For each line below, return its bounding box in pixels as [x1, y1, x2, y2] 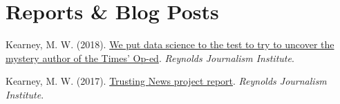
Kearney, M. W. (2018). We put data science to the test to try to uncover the [6, 37, 334, 52]
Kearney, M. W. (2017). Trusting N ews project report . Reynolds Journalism [6, 74, 327, 88]
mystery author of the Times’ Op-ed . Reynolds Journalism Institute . [6, 50, 294, 65]
